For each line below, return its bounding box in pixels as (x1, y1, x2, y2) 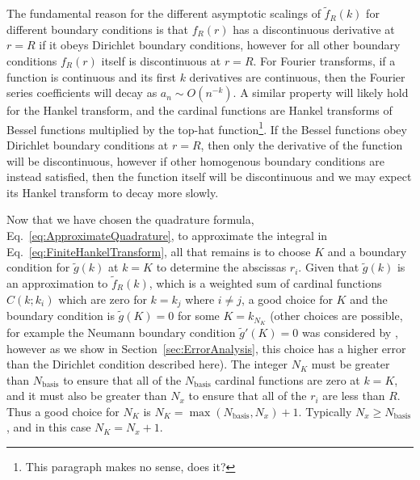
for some (177, 307, 220, 324)
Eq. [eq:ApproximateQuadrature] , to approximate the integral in (6, 227, 328, 243)
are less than (322, 387, 385, 404)
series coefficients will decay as (6, 84, 157, 101)
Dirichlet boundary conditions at (6, 137, 169, 154)
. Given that (298, 259, 359, 276)
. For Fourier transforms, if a (253, 53, 396, 69)
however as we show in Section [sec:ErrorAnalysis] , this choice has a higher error (6, 339, 406, 356)
